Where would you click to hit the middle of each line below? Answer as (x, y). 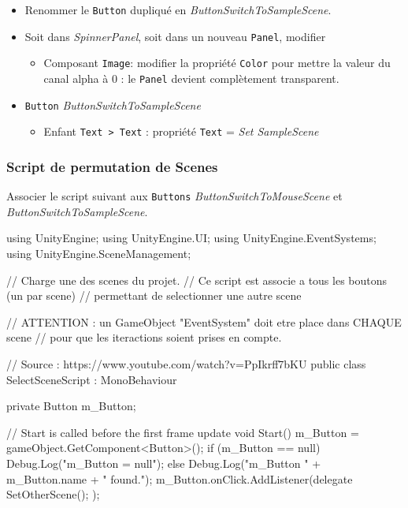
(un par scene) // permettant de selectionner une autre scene (154, 295)
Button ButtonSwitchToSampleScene (113, 105)
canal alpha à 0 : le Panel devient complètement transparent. (191, 78)
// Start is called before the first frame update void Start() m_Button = (183, 432)
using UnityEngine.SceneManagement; (99, 253)
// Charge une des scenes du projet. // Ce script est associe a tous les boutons (197, 280)
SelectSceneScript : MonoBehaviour (92, 379)
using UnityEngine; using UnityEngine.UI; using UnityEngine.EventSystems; (191, 238)
